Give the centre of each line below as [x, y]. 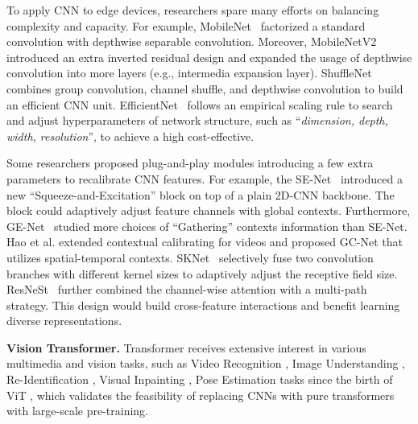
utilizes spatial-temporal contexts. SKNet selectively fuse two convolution [190, 257]
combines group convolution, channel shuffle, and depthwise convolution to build [205, 88]
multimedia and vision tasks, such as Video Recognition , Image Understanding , [206, 363]
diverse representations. [64, 321]
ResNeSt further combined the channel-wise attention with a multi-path [187, 289]
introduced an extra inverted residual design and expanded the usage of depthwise [209, 57]
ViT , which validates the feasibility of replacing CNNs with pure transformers [201, 395]
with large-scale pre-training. [77, 411]
